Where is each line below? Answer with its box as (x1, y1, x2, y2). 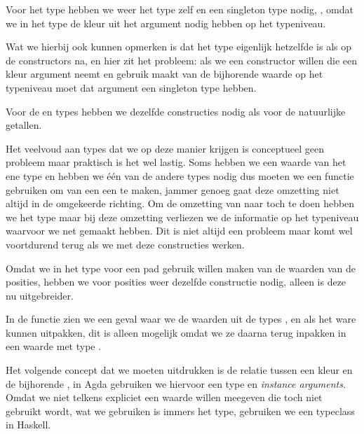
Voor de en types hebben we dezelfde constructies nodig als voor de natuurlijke (6, 104, 346, 118)
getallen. (6, 118, 42, 132)
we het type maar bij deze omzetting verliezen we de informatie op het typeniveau (6, 209, 359, 224)
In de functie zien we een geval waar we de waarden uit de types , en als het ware (6, 311, 356, 326)
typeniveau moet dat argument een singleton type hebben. (6, 80, 257, 94)
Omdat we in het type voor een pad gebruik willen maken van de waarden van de (6, 260, 356, 275)
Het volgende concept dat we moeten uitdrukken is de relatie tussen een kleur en (6, 363, 353, 377)
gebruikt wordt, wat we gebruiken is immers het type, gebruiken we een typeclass (6, 403, 355, 418)
